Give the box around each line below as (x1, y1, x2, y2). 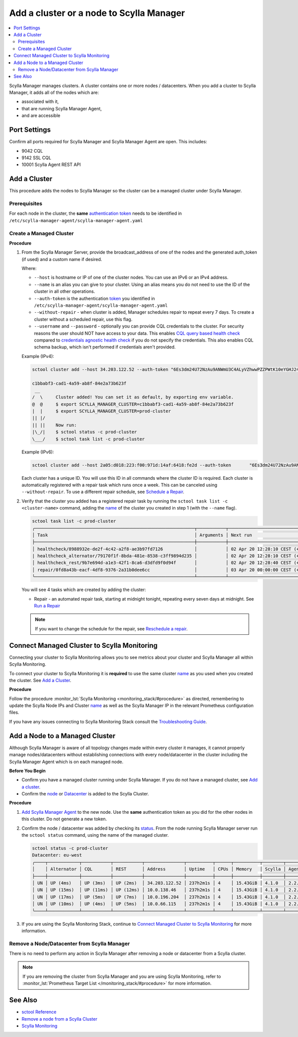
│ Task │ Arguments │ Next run (32, 532, 252, 538)
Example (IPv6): (21, 449, 54, 455)
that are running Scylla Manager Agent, (21, 105, 102, 111)
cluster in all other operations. (34, 288, 95, 294)
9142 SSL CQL (21, 155, 52, 161)
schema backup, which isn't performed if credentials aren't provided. (34, 344, 176, 350)
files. (9, 709, 19, 715)
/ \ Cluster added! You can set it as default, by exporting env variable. (32, 394, 234, 400)
